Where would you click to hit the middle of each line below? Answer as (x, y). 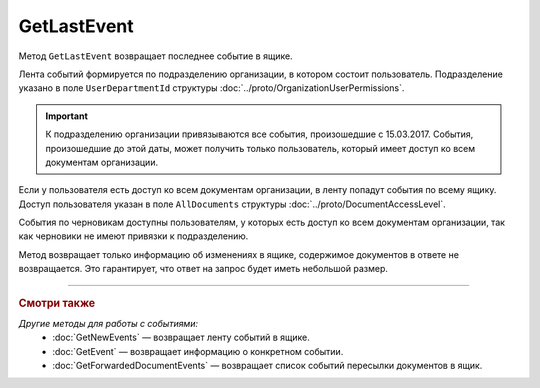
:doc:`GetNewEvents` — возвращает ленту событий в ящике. (181, 337)
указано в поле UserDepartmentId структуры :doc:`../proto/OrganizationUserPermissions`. (211, 88)
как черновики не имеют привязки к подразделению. (133, 236)
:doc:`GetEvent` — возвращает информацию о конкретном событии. (198, 351)
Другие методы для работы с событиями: (108, 323)
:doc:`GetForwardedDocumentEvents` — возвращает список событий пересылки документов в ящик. (267, 366)
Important (67, 116)
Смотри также (57, 303)
